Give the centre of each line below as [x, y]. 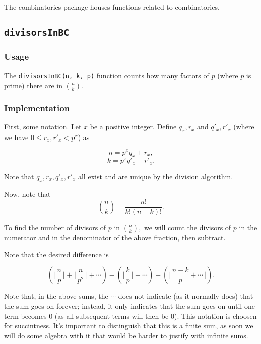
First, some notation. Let [43, 127]
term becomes [25, 316]
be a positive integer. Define [133, 127]
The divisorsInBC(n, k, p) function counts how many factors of [107, 75]
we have [16, 137]
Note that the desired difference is [56, 254]
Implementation [37, 108]
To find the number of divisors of [55, 227]
